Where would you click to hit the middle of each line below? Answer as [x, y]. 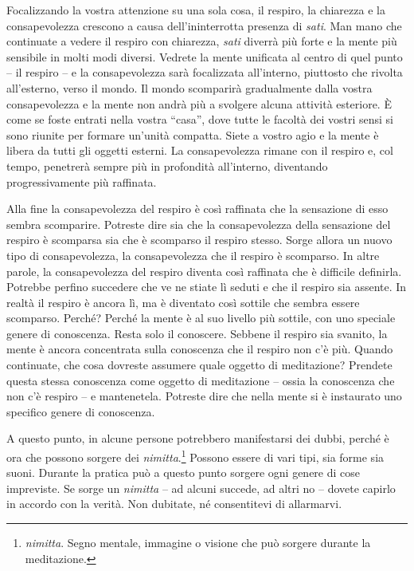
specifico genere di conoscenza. [81, 411]
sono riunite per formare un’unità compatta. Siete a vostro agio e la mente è [193, 134]
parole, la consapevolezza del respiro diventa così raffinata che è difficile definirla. [204, 271]
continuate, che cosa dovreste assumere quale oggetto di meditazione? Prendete [199, 365]
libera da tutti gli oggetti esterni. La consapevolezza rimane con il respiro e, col [200, 150]
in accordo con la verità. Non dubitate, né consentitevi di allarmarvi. [174, 504]
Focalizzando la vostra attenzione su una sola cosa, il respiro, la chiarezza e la [196, 10]
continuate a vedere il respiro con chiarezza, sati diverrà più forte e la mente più [202, 41]
